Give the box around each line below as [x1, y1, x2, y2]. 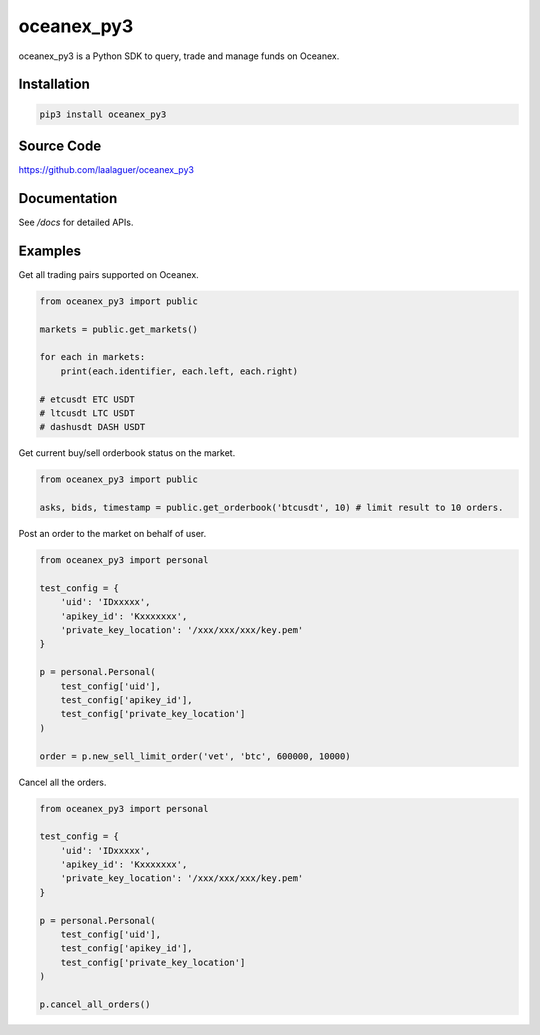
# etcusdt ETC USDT [39, 393, 135, 405]
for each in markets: [39, 351, 146, 363]
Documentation [18, 190, 118, 207]
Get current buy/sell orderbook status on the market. [18, 447, 236, 459]
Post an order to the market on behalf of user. [18, 528, 207, 540]
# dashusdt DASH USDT [39, 421, 146, 433]
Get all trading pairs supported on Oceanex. [18, 268, 199, 280]
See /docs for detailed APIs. [18, 216, 134, 228]
